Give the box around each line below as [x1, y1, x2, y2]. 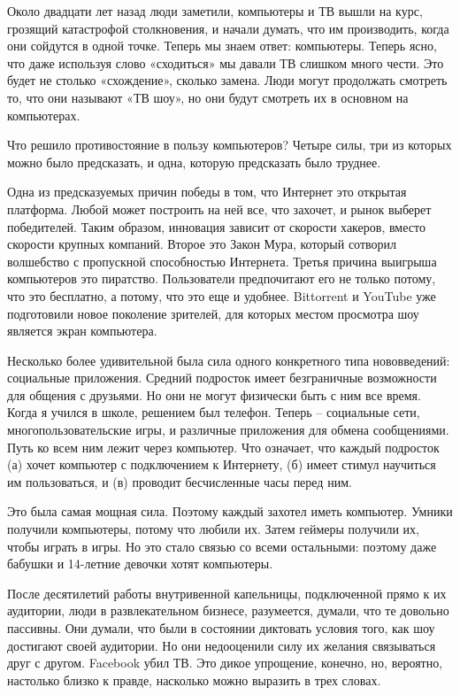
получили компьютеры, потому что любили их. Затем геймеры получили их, [7, 520, 419, 538]
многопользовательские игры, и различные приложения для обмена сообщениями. [7, 421, 449, 439]
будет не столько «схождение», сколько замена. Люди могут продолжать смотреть [7, 71, 448, 89]
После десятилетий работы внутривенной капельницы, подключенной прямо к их [7, 583, 447, 602]
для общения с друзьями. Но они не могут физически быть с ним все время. [7, 385, 421, 404]
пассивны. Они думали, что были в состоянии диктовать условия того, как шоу [7, 619, 435, 637]
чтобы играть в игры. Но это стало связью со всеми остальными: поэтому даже [7, 537, 437, 555]
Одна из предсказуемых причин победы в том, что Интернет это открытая [7, 182, 407, 201]
